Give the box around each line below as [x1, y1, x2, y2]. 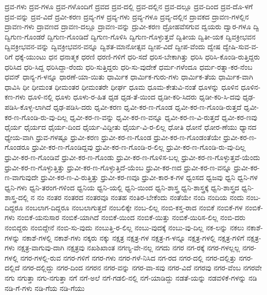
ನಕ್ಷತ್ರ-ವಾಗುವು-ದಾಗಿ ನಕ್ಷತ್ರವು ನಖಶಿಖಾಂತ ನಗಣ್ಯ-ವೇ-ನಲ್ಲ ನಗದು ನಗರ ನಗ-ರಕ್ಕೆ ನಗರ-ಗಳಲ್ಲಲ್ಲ [17, 242, 240, 253]
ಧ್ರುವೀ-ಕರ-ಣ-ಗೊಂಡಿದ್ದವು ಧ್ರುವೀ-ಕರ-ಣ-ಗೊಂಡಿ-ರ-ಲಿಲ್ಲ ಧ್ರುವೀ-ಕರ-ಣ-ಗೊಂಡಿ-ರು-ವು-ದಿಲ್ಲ [32, 142, 246, 152]
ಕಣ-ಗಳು [5, 91, 26, 102]
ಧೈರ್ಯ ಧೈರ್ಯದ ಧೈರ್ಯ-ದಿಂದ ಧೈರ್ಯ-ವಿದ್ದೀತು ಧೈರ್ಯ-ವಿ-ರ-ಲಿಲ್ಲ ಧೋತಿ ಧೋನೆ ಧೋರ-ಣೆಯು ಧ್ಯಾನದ [5, 122, 257, 132]
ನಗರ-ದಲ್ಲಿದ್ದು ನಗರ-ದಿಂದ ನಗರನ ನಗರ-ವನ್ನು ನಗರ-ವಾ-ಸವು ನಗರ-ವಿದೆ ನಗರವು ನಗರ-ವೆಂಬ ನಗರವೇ [22, 262, 262, 273]
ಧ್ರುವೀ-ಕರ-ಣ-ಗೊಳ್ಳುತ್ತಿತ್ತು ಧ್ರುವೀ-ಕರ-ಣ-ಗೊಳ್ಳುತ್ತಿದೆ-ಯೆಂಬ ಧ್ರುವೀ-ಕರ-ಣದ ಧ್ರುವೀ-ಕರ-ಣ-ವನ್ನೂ [5, 162, 232, 172]
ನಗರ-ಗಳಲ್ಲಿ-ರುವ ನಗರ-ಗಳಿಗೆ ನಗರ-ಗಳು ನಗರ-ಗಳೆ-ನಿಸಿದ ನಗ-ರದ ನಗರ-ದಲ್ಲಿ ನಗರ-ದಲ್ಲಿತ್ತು [20, 252, 237, 263]
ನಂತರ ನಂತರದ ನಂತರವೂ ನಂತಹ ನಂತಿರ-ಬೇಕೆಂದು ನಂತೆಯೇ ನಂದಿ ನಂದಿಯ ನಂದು [46, 192, 244, 203]
